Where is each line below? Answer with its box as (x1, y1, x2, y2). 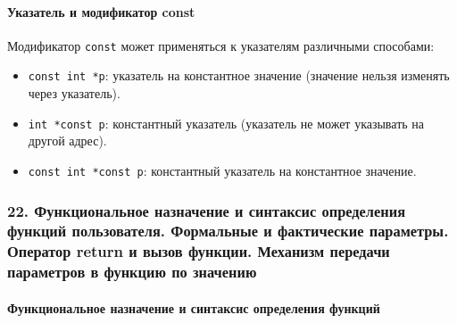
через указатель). (28, 84, 120, 103)
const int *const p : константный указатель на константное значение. (28, 161, 417, 179)
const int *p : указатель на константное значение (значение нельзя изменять (28, 66, 450, 85)
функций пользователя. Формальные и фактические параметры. (7, 219, 449, 242)
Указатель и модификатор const (7, 2, 195, 21)
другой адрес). (28, 131, 107, 150)
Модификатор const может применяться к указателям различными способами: (7, 36, 435, 54)
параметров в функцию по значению (7, 261, 257, 283)
